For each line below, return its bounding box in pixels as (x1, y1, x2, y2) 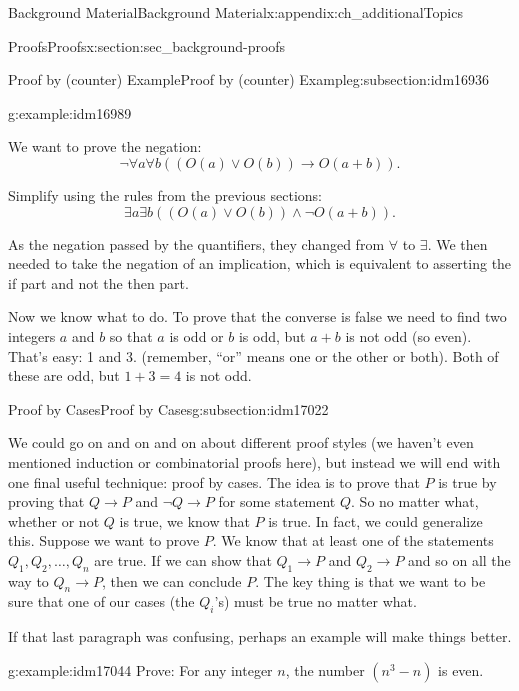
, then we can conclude (101, 570, 242, 591)
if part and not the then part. (8, 272, 189, 293)
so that (109, 325, 153, 346)
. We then (427, 233, 488, 254)
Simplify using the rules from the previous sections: (8, 184, 322, 205)
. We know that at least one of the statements (212, 530, 494, 551)
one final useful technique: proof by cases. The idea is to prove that (8, 471, 420, 492)
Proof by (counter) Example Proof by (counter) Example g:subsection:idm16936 (8, 69, 490, 90)
